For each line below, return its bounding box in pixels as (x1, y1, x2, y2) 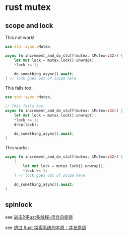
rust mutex (5, 1, 51, 13)
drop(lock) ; (14, 122, 39, 127)
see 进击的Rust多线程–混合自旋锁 (5, 214, 73, 220)
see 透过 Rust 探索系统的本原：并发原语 (5, 225, 86, 231)
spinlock (5, 200, 32, 209)
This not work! (5, 34, 35, 40)
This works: (5, 145, 29, 151)
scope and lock (5, 21, 54, 30)
